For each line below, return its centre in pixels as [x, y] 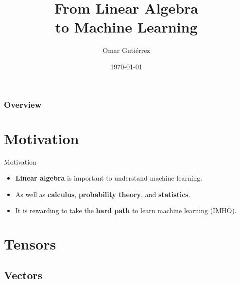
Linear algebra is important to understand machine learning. [109, 178]
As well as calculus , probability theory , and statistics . [103, 194]
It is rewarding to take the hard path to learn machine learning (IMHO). [126, 210]
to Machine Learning [126, 27]
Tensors [30, 244]
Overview [23, 104]
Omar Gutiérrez [126, 50]
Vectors [23, 275]
